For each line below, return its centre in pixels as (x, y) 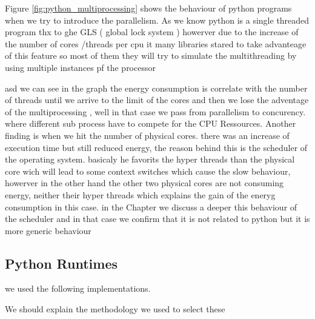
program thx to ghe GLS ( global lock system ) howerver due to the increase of (152, 32)
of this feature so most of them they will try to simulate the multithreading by (151, 55)
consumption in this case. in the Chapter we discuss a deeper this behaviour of (151, 207)
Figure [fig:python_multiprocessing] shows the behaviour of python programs (148, 8)
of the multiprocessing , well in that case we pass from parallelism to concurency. (155, 111)
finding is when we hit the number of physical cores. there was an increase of (147, 135)
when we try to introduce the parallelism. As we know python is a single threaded (157, 20)
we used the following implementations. (78, 288)
